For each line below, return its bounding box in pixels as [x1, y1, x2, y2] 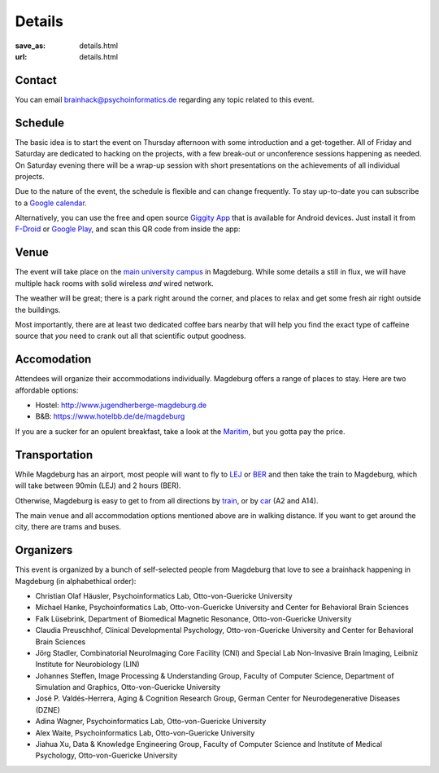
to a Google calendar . [15, 198, 87, 208]
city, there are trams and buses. [15, 522, 122, 532]
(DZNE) [35, 705, 61, 714]
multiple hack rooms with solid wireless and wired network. [15, 278, 215, 288]
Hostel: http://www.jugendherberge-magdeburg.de [35, 400, 207, 411]
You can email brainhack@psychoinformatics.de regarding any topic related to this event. [15, 94, 315, 104]
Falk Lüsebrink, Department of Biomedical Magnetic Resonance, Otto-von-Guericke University [35, 613, 352, 623]
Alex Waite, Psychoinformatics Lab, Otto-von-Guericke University [35, 727, 255, 737]
